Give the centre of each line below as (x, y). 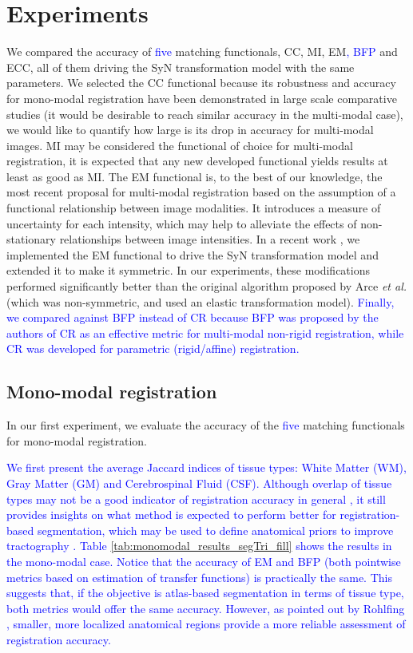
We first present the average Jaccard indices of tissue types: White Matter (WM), (206, 467)
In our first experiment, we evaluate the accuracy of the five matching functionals (206, 425)
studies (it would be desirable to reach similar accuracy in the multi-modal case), (205, 114)
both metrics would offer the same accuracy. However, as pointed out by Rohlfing (206, 608)
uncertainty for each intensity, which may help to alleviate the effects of (182, 223)
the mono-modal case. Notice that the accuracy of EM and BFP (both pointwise (204, 561)
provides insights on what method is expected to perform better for (171, 514)
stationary (31, 239)
